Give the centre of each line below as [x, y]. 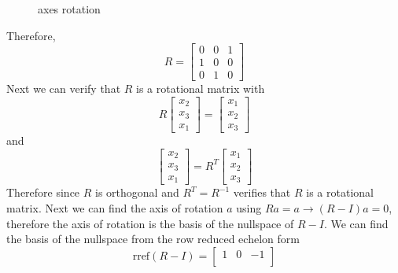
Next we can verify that [64, 89]
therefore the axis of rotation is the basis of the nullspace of [150, 223]
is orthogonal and [137, 192]
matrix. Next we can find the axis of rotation [115, 208]
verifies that [262, 192]
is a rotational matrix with [201, 89]
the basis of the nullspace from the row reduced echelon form [153, 239]
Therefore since [43, 192]
